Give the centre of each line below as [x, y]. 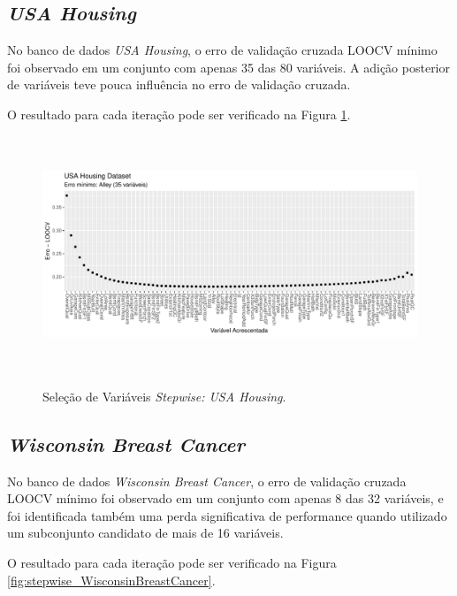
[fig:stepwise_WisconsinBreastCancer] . [111, 580]
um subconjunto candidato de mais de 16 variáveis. [145, 533]
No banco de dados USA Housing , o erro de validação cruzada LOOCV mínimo [222, 50]
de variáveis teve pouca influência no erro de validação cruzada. [179, 84]
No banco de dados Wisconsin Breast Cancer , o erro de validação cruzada [207, 481]
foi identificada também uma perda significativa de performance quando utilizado [227, 515]
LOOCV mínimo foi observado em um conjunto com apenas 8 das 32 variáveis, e [225, 498]
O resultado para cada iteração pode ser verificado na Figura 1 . [179, 114]
